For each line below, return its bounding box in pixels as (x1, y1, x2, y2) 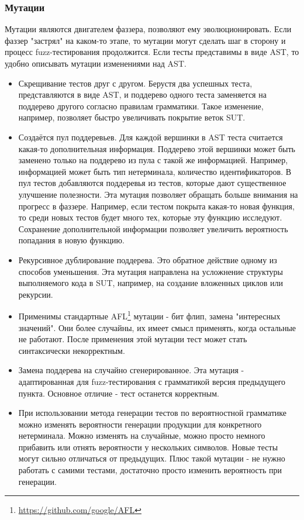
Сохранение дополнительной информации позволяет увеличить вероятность (18, 222, 288, 235)
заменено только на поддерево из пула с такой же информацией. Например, (18, 154, 288, 166)
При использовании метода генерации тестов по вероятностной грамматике (18, 407, 286, 419)
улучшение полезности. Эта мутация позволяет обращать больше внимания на (18, 188, 298, 200)
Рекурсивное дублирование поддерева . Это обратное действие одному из (18, 253, 277, 266)
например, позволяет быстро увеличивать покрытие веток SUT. (18, 111, 246, 123)
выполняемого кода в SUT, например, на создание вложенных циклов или (18, 277, 284, 289)
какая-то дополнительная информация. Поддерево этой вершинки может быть (18, 142, 295, 154)
